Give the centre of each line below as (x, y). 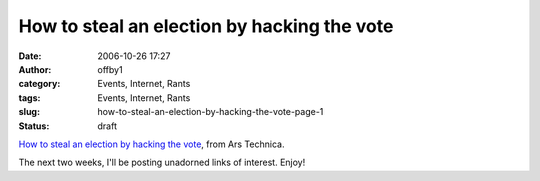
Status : (34, 126)
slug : (29, 112)
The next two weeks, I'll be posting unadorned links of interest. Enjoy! (162, 162)
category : (39, 84)
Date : (30, 56)
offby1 (110, 69)
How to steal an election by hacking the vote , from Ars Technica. (151, 144)
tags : (29, 97)
